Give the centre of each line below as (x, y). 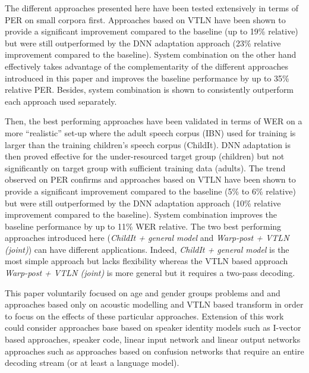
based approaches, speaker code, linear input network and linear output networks (153, 339)
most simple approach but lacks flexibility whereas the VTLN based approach (146, 261)
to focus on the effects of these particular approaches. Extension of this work (144, 316)
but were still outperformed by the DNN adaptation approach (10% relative (143, 203)
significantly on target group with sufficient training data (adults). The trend (145, 167)
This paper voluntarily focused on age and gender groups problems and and (143, 292)
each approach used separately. (61, 101)
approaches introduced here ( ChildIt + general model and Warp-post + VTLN (147, 238)
